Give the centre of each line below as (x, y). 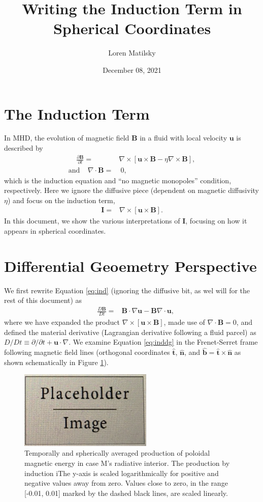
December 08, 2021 (132, 69)
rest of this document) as (43, 300)
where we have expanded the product (62, 322)
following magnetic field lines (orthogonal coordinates (87, 352)
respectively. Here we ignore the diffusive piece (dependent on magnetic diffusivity (131, 190)
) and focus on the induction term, (61, 200)
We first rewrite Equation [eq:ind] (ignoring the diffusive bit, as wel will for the (127, 290)
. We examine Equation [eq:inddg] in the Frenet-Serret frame (163, 342)
